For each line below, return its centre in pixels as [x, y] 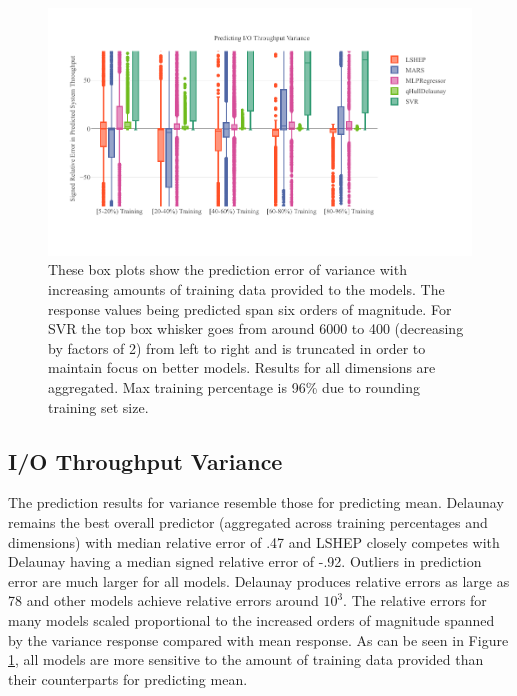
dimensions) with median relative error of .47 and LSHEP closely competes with [254, 541]
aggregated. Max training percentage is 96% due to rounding [234, 387]
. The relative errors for [415, 600]
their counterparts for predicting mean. [128, 678]
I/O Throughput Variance [145, 460]
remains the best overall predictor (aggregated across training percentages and [248, 522]
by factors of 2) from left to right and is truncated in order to [237, 347]
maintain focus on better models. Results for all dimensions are [242, 367]
